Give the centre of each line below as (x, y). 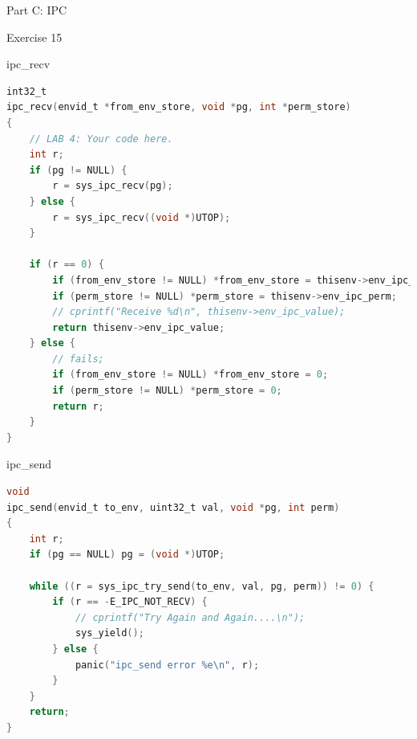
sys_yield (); (109, 633)
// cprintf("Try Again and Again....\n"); (190, 617)
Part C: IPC (37, 10)
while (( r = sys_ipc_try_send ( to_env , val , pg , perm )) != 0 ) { (202, 586)
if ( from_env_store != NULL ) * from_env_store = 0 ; (190, 375)
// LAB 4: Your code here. (101, 139)
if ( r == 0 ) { (67, 265)
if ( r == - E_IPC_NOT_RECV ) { (130, 602)
